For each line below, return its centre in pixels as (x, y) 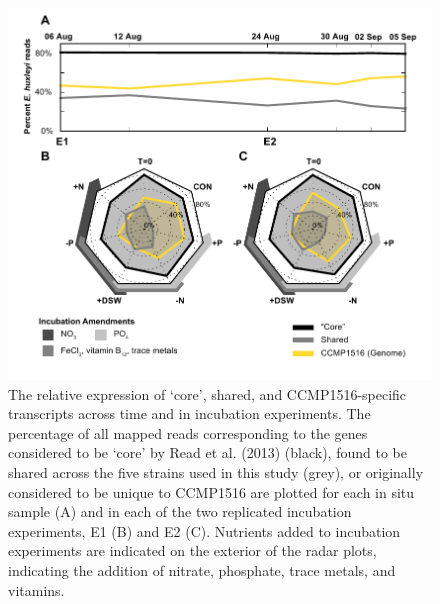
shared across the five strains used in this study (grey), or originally (216, 472)
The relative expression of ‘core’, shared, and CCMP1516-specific (207, 393)
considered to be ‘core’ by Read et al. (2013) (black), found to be (207, 452)
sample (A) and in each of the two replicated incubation (180, 511)
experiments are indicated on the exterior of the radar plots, (192, 550)
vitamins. (36, 589)
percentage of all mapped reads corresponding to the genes (188, 432)
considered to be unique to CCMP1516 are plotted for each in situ (211, 491)
